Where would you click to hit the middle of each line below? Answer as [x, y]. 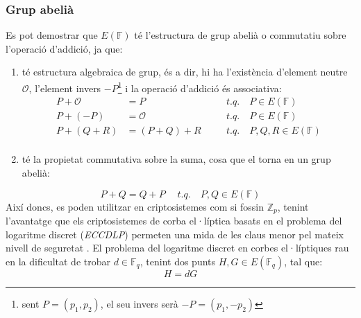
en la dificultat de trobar [58, 261]
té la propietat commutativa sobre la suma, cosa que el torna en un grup [176, 159]
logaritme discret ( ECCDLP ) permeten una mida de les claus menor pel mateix [175, 234]
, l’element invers [65, 88]
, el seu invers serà [139, 303]
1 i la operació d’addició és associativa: [200, 87]
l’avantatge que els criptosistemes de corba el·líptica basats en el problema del [174, 221]
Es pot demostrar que [52, 35]
